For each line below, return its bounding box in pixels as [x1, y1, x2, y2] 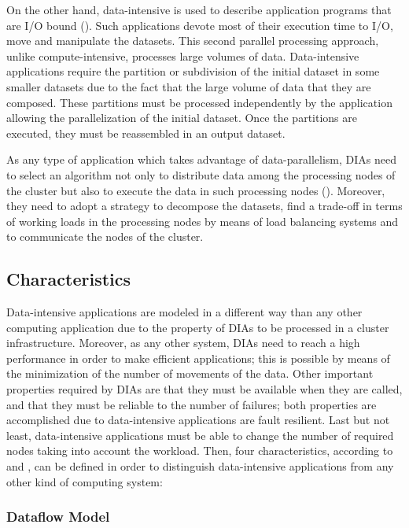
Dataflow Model [6, 507, 110, 526]
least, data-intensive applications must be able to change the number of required [6, 426, 394, 443]
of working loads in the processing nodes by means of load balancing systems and [6, 212, 399, 229]
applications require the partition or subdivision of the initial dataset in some [6, 63, 380, 79]
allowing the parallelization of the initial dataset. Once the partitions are [6, 109, 357, 126]
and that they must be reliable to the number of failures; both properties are [6, 396, 377, 412]
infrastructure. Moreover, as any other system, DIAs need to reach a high [6, 334, 360, 351]
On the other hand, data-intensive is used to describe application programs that [6, 2, 392, 17]
